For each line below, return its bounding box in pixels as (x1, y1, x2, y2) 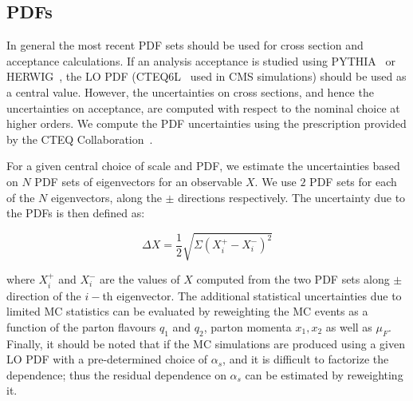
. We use (254, 173, 297, 189)
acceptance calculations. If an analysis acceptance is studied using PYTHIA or (6, 52, 395, 69)
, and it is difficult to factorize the (222, 351, 389, 367)
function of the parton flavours (6, 318, 156, 335)
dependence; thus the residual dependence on (6, 366, 226, 383)
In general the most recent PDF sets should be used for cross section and (6, 37, 364, 54)
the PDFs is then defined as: (6, 204, 145, 221)
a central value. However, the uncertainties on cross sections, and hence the (6, 83, 374, 100)
